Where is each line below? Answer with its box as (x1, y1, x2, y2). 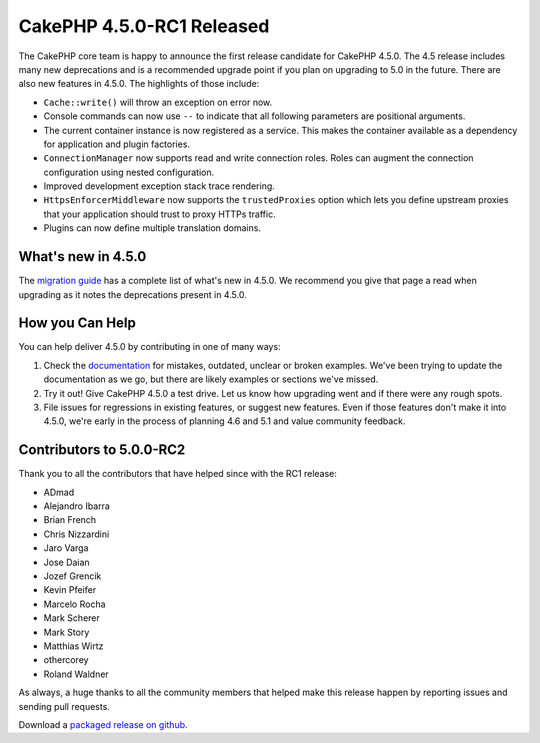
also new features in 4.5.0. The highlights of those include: (18, 78, 260, 90)
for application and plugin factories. (43, 138, 190, 150)
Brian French (43, 514, 97, 526)
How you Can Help (18, 315, 137, 332)
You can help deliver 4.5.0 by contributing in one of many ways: (18, 341, 281, 353)
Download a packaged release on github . (18, 718, 189, 730)
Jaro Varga (43, 542, 89, 554)
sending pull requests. (18, 700, 110, 712)
